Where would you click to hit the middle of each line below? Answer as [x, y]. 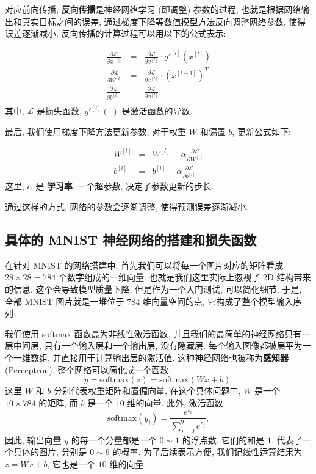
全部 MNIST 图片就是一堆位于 [65, 301]
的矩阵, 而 [58, 402]
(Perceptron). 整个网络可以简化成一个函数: [88, 369]
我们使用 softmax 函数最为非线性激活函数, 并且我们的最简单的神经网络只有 [153, 333]
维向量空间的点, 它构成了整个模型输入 [218, 301]
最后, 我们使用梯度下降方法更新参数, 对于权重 [96, 131]
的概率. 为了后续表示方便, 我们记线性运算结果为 [207, 452]
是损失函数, [59, 111]
